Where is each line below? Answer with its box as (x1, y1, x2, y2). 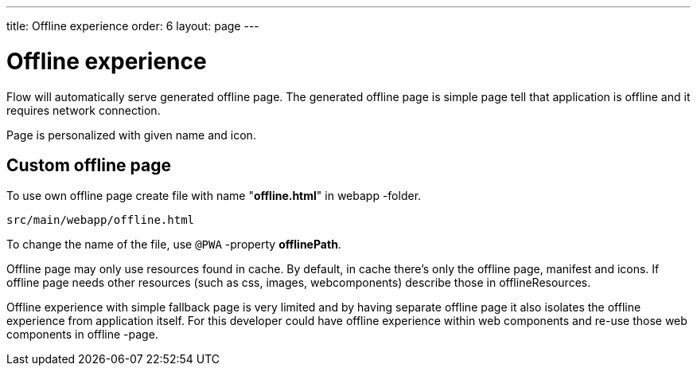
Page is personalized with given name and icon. (6, 127, 256, 142)
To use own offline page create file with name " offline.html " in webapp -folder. (6, 189, 422, 203)
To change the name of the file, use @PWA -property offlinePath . (6, 237, 341, 252)
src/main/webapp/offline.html (6, 213, 195, 227)
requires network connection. (6, 103, 161, 117)
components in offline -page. (6, 327, 158, 342)
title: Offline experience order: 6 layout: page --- (6, 19, 259, 33)
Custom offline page (6, 155, 171, 175)
